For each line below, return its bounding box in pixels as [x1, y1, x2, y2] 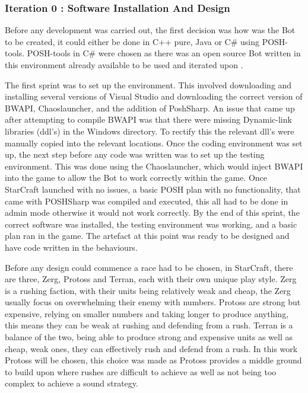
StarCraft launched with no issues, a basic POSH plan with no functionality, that [5, 183, 301, 195]
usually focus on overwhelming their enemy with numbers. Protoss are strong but [5, 296, 301, 308]
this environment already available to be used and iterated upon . [5, 59, 243, 71]
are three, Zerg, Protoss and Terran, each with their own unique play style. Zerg [5, 273, 297, 285]
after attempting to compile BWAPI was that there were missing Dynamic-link [5, 113, 292, 126]
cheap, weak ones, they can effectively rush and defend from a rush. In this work [5, 342, 298, 354]
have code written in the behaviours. [5, 241, 138, 253]
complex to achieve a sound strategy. [5, 377, 138, 389]
